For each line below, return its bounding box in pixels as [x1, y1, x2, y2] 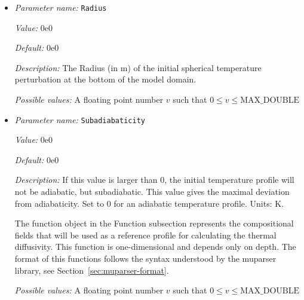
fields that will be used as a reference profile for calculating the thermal [14, 228, 277, 241]
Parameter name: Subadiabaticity [14, 113, 145, 125]
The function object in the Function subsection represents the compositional [14, 217, 294, 229]
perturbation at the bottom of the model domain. [14, 73, 196, 85]
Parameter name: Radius [14, 1, 107, 13]
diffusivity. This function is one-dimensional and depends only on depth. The [14, 240, 296, 253]
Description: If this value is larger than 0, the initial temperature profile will [14, 173, 294, 186]
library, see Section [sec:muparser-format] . [14, 264, 169, 276]
